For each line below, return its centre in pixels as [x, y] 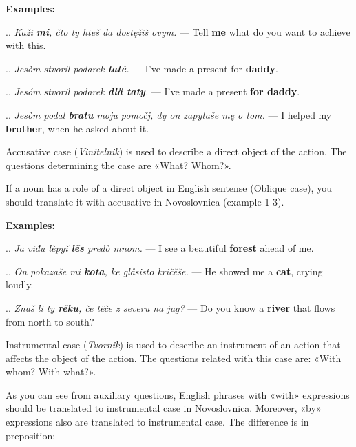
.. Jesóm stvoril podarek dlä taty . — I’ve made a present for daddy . [153, 91]
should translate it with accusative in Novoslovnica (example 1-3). [145, 201]
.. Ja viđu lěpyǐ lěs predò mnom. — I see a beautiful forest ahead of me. [160, 248]
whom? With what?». [51, 371]
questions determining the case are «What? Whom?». [118, 165]
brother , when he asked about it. [77, 128]
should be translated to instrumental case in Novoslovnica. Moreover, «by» [164, 408]
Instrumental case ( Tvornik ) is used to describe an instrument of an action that [173, 345]
